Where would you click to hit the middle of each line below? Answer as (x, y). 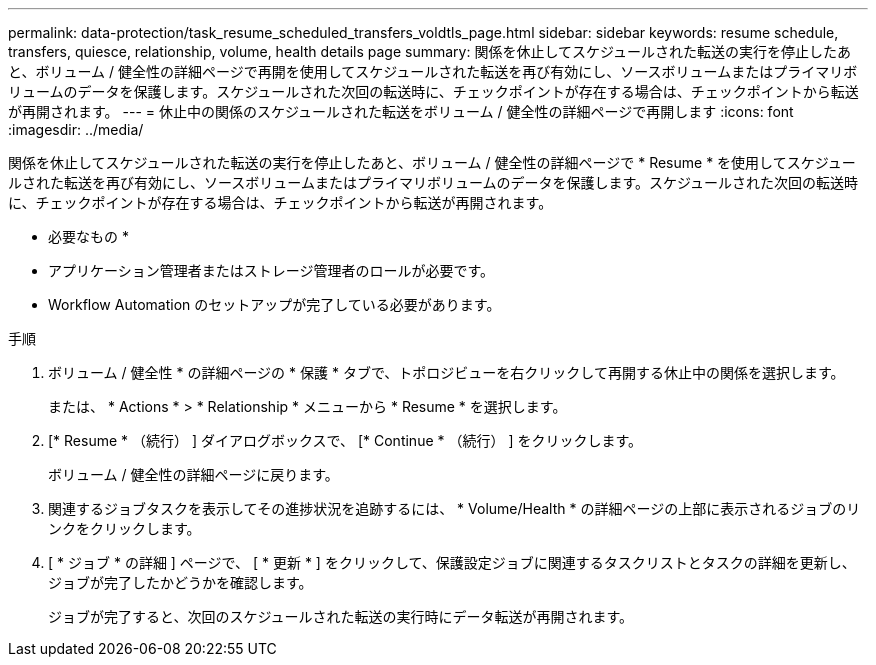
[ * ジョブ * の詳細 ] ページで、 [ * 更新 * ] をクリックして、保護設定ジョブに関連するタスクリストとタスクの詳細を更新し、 (452, 562)
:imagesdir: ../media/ (76, 129)
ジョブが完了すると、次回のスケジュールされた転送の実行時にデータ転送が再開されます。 (341, 616)
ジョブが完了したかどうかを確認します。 (180, 582)
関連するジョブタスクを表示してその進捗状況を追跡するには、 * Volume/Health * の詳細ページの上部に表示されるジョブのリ (454, 508)
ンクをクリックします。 (124, 528)
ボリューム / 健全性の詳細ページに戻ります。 (193, 474)
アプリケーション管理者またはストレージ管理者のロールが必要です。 (271, 270)
